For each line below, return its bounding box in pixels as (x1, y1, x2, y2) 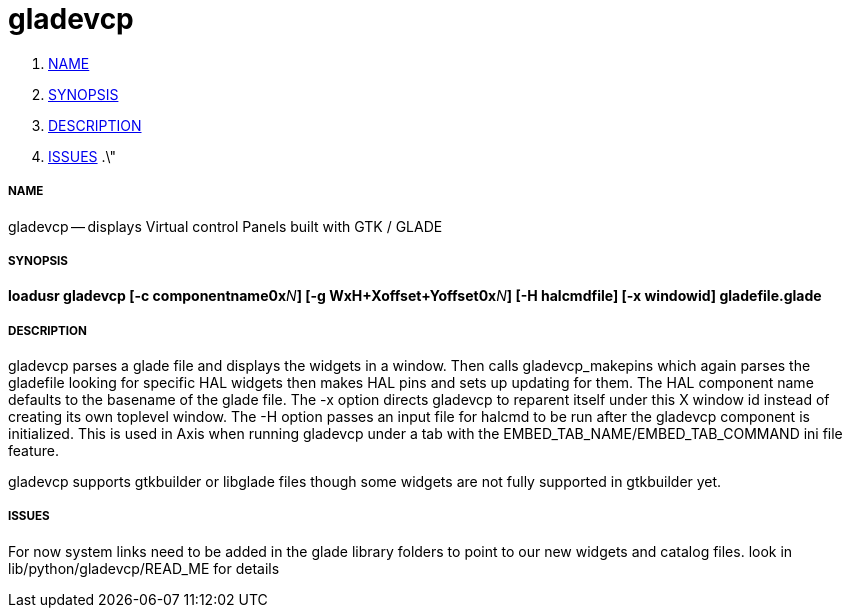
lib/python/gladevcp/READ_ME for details (8, 559, 280, 577)
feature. (8, 442, 60, 460)
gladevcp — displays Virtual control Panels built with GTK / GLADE (8, 217, 443, 235)
